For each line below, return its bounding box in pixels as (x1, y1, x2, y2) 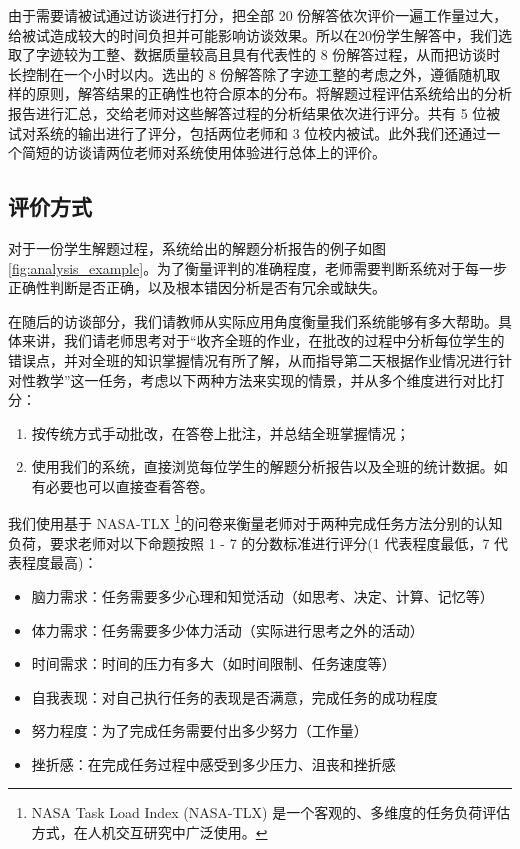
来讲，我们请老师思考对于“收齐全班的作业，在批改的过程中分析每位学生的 (21, 330, 505, 351)
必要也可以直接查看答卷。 (45, 475, 214, 496)
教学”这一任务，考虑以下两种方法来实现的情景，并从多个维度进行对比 (35, 369, 491, 390)
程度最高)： (21, 552, 98, 573)
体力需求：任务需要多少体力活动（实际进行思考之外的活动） (31, 619, 424, 640)
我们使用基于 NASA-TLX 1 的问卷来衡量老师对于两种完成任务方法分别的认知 (8, 510, 503, 534)
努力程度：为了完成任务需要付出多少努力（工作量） (31, 720, 368, 741)
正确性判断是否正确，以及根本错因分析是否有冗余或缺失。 (8, 277, 386, 298)
